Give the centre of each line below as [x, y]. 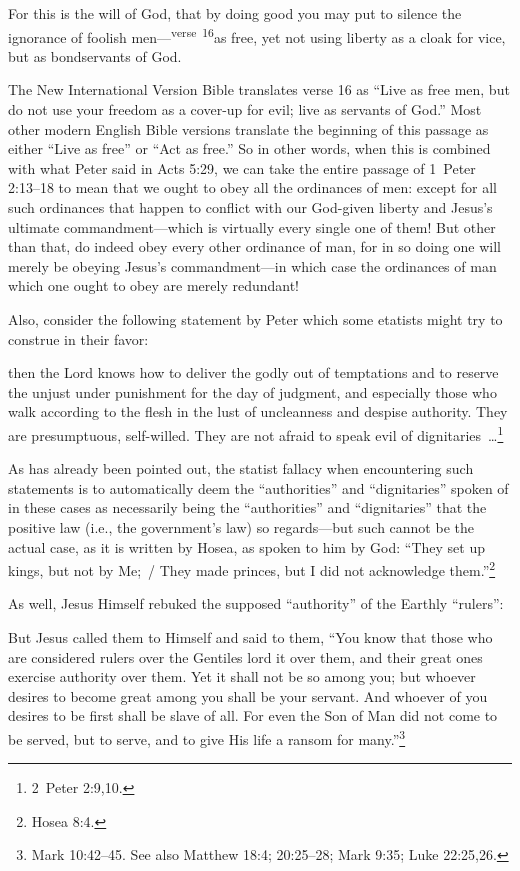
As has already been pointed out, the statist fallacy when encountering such [241, 468]
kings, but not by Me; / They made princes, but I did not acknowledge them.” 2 [252, 568]
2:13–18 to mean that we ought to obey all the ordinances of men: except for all [252, 187]
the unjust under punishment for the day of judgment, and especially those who [252, 391]
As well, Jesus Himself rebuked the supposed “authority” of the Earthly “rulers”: [256, 603]
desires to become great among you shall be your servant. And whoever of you [248, 695]
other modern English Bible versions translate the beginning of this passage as [248, 128]
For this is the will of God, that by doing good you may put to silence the [235, 13]
